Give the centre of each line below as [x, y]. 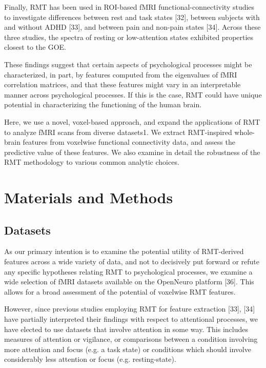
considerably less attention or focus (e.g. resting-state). [90, 359]
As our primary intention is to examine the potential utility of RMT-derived [124, 251]
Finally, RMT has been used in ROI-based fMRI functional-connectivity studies [129, 7]
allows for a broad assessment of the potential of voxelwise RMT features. [120, 291]
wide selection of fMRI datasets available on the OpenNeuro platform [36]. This [129, 282]
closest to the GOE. [35, 47]
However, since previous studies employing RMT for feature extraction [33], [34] [130, 309]
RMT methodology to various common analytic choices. [92, 162]
